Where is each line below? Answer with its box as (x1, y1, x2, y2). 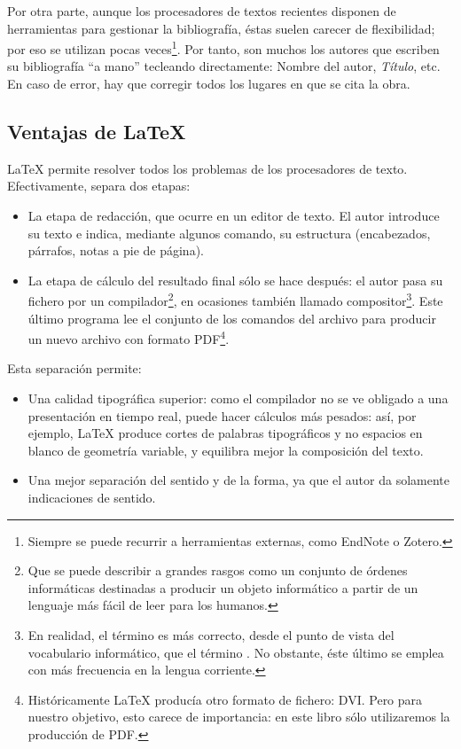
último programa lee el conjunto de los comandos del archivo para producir (27, 308, 436, 327)
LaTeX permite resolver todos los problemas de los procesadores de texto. (7, 159, 408, 177)
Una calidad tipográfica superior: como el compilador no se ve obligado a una (27, 389, 449, 408)
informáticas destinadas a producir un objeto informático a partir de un (27, 578, 418, 597)
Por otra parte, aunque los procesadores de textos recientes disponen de (7, 2, 396, 20)
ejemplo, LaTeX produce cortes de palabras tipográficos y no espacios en (27, 424, 423, 442)
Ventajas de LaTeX (7, 118, 186, 145)
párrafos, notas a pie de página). (27, 241, 204, 260)
